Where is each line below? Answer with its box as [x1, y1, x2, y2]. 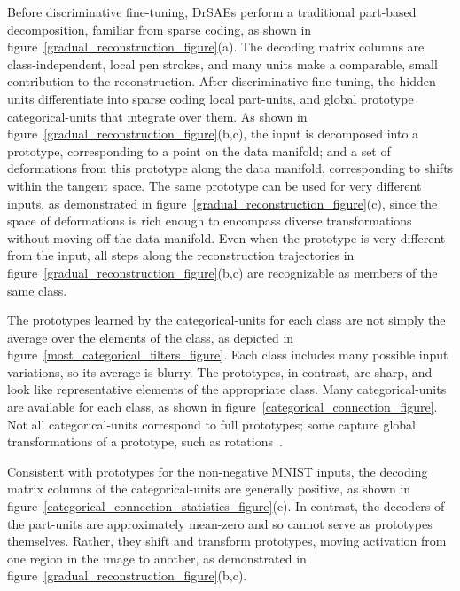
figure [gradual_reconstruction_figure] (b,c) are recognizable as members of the [7, 263, 438, 281]
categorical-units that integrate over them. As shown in [7, 106, 308, 125]
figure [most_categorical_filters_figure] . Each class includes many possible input [7, 345, 448, 364]
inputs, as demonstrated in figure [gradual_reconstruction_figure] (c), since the [7, 193, 438, 212]
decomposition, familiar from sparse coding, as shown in [7, 20, 312, 38]
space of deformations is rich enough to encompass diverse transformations [7, 211, 412, 230]
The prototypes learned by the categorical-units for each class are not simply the [7, 311, 446, 329]
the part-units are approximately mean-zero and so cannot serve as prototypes [7, 514, 433, 532]
